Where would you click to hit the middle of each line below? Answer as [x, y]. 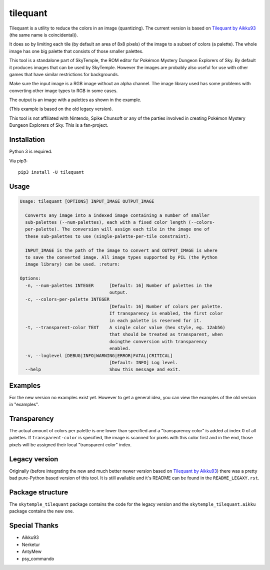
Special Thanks [34, 526]
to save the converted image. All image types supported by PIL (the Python [121, 257]
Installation [27, 139]
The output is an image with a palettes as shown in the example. [75, 100]
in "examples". [24, 404]
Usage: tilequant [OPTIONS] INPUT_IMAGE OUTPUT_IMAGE [87, 201]
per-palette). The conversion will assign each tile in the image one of [117, 229]
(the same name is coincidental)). [44, 35]
